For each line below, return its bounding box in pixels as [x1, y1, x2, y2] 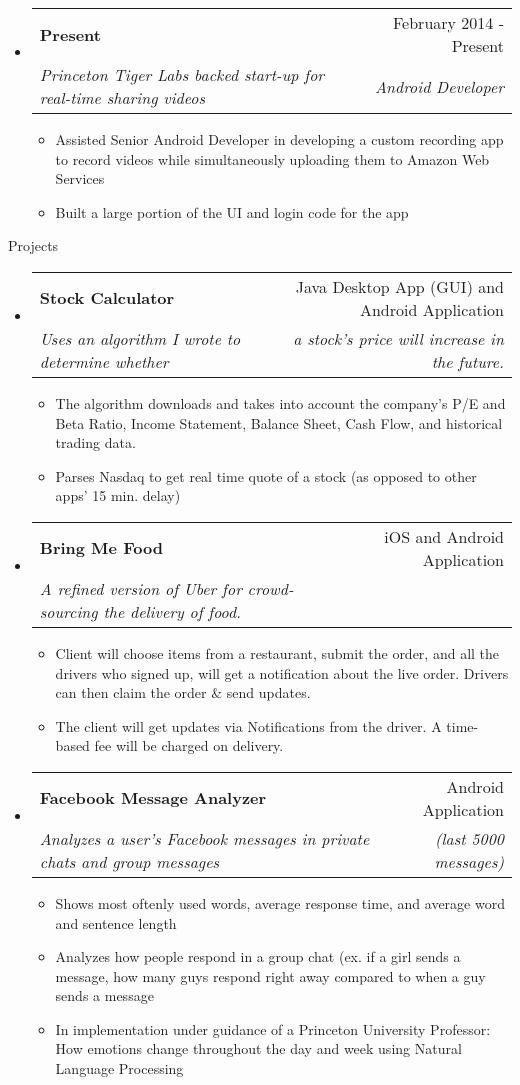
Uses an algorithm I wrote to [39, 326, 241, 350]
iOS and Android [384, 524, 504, 548]
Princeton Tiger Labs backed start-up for [39, 63, 325, 86]
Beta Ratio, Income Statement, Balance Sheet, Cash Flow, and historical [55, 412, 503, 433]
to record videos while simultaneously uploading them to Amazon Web [55, 148, 490, 169]
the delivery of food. [103, 599, 242, 623]
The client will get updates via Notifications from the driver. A [55, 715, 442, 736]
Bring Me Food [39, 536, 163, 560]
